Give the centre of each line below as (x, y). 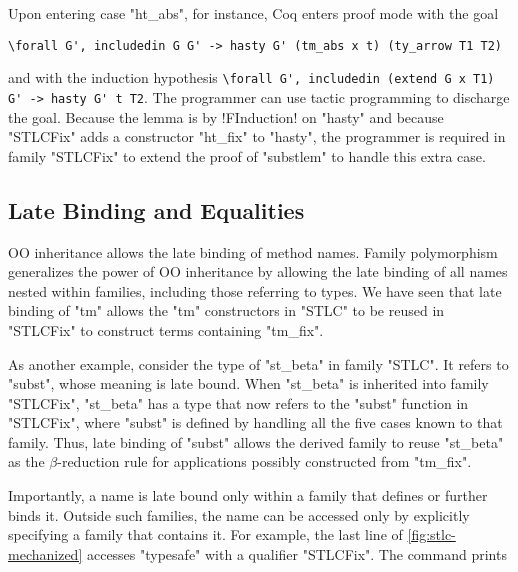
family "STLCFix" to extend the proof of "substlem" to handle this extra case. (247, 155)
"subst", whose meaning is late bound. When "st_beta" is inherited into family (248, 383)
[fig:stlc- (431, 534)
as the (26, 461)
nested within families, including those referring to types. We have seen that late (255, 290)
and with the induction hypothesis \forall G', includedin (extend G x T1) (251, 77)
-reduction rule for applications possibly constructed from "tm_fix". (264, 461)
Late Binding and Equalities (156, 209)
